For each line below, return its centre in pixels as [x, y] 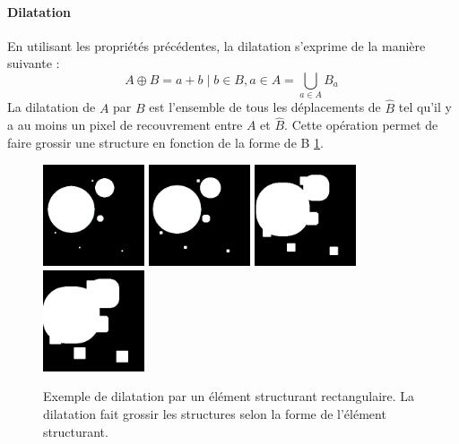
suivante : [34, 63]
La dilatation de [52, 107]
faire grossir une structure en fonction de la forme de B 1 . [165, 142]
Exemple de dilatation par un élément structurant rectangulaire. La [229, 396]
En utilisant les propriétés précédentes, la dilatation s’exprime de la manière [217, 45]
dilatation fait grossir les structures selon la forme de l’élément [215, 414]
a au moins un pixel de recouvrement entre [125, 125]
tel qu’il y [425, 107]
